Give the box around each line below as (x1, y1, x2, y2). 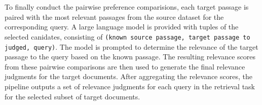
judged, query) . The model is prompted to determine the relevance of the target (5, 41, 258, 52)
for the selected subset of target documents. (5, 91, 140, 101)
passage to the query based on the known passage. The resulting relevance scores (5, 51, 255, 62)
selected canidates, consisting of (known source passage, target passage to (5, 31, 250, 42)
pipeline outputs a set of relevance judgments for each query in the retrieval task (5, 81, 255, 92)
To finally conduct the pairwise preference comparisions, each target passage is (5, 2, 249, 12)
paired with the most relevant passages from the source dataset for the (5, 11, 224, 22)
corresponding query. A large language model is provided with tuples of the (5, 21, 239, 32)
